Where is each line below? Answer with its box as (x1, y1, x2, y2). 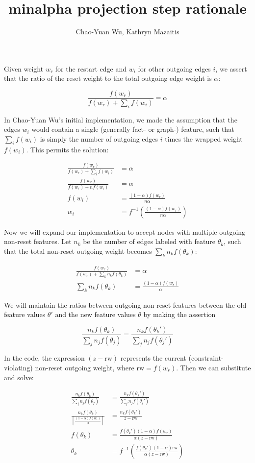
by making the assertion (143, 309, 216, 319)
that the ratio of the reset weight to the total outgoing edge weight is (4, 73, 212, 83)
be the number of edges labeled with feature (83, 236, 215, 246)
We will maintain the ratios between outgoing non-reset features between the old (4, 299, 247, 310)
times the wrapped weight (165, 133, 243, 144)
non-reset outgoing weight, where (35, 363, 134, 373)
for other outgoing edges (138, 63, 211, 73)
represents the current (120, 353, 186, 363)
